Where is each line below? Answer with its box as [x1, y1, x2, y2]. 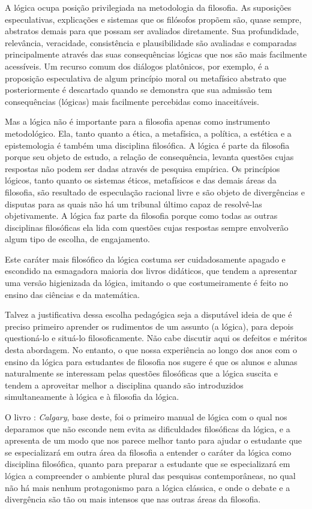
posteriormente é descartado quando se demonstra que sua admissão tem [5, 83, 272, 96]
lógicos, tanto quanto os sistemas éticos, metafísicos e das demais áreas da [5, 174, 277, 186]
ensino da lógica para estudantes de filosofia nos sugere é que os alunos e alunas [5, 355, 298, 368]
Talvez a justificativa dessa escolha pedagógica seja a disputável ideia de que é [5, 308, 292, 321]
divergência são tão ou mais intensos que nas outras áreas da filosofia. [5, 493, 261, 505]
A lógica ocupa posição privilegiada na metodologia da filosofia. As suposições [5, 1, 292, 13]
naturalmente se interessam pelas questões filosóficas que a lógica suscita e [5, 367, 278, 380]
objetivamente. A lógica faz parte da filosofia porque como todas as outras [5, 209, 278, 222]
